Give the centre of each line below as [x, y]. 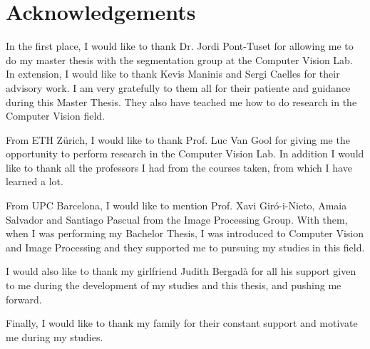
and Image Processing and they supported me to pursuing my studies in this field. [185, 247]
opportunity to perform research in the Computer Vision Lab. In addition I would [185, 153]
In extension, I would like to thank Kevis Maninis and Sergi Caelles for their [173, 74]
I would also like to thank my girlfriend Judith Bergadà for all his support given [181, 271]
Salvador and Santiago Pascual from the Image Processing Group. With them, [177, 219]
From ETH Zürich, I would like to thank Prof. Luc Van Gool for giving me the [178, 139]
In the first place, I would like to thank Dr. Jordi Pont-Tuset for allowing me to [180, 46]
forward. [24, 299]
